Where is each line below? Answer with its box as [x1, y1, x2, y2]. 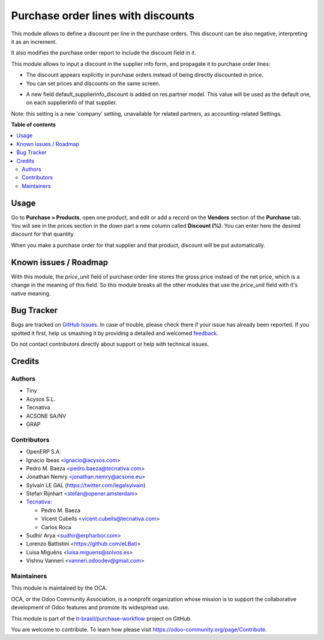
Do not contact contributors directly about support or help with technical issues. [11, 340, 209, 348]
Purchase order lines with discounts [11, 9, 195, 22]
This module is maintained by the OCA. [11, 584, 107, 591]
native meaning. [11, 289, 51, 297]
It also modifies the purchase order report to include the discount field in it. [11, 49, 196, 56]
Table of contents [11, 121, 56, 128]
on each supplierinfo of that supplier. [26, 99, 117, 106]
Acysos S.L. [26, 396, 56, 403]
